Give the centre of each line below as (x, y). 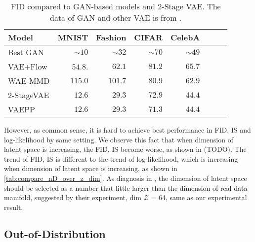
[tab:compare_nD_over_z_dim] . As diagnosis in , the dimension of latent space (126, 178)
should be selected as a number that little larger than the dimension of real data (126, 188)
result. (14, 207)
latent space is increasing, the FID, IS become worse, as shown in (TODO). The (125, 149)
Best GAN (26, 52)
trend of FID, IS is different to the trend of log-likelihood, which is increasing (121, 158)
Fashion (111, 37)
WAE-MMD (29, 81)
